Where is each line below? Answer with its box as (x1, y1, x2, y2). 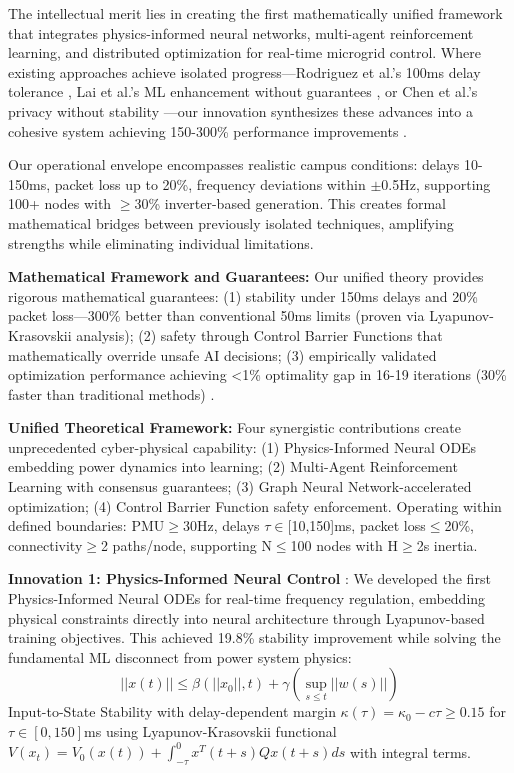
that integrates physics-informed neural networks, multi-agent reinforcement (8, 22, 474, 43)
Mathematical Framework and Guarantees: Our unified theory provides (8, 266, 484, 287)
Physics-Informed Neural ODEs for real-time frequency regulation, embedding (8, 588, 486, 609)
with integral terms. (349, 741, 472, 762)
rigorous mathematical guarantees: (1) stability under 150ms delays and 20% (8, 285, 478, 306)
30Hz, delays (182, 515, 260, 536)
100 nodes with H (290, 534, 398, 555)
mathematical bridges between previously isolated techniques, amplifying (8, 212, 454, 233)
